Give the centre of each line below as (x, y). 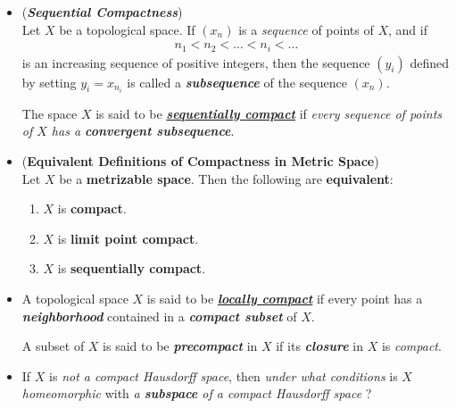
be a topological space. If (127, 29)
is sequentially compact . (132, 268)
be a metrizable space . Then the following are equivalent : (226, 178)
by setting (49, 82)
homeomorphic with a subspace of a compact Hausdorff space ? (197, 393)
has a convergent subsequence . (143, 131)
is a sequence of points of (306, 29)
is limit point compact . (128, 238)
